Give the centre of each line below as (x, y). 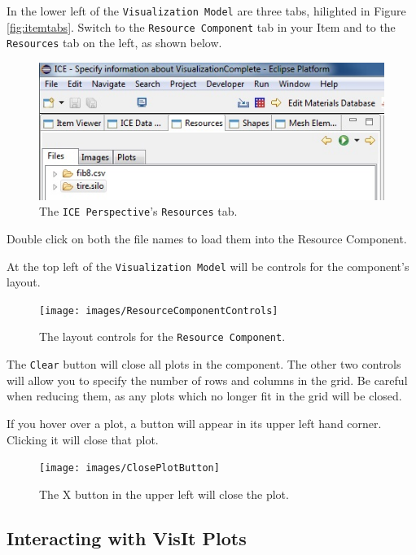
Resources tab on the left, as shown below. (114, 43)
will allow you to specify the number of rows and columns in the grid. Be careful (207, 380)
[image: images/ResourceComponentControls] (159, 310)
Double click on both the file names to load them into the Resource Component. (207, 238)
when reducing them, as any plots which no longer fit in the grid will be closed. (204, 396)
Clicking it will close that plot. (83, 439)
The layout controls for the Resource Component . (162, 336)
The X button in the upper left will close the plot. (164, 494)
